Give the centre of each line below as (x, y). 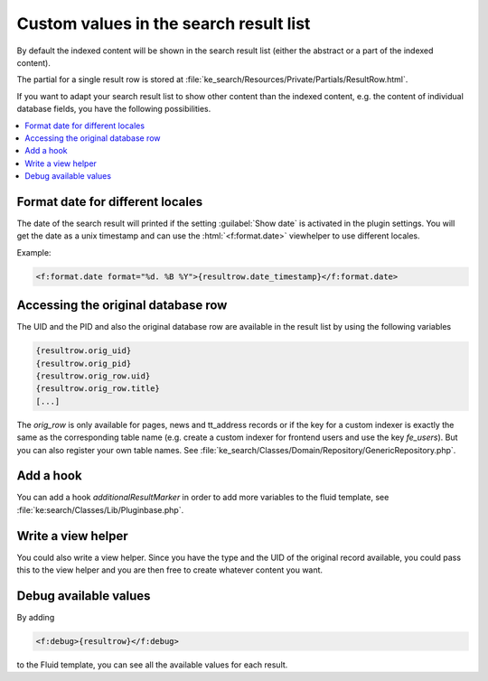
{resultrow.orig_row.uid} (93, 376)
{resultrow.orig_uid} (84, 351)
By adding (36, 618)
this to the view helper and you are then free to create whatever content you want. (170, 570)
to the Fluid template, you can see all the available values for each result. (152, 665)
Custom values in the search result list (164, 23)
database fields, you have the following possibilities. (114, 109)
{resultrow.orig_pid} (84, 363)
